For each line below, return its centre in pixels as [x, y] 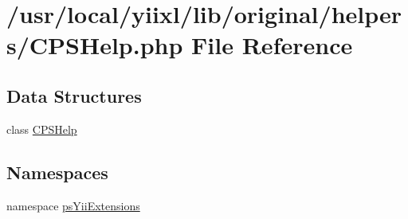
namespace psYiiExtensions [73, 205]
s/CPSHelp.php [95, 45]
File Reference [272, 45]
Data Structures [74, 95]
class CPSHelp [42, 129]
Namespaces [57, 172]
